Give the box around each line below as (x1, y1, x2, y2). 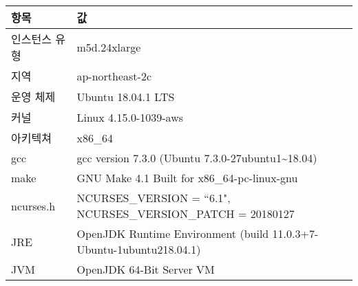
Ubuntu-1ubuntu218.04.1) (76, 241, 201, 257)
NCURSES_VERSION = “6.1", (76, 190, 231, 206)
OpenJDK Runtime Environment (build (76, 225, 269, 241)
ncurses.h (11, 197, 56, 214)
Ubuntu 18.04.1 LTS (76, 88, 175, 104)
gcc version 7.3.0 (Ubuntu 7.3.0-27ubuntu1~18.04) (76, 150, 317, 166)
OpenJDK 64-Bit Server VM (76, 261, 215, 277)
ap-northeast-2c (76, 67, 152, 84)
